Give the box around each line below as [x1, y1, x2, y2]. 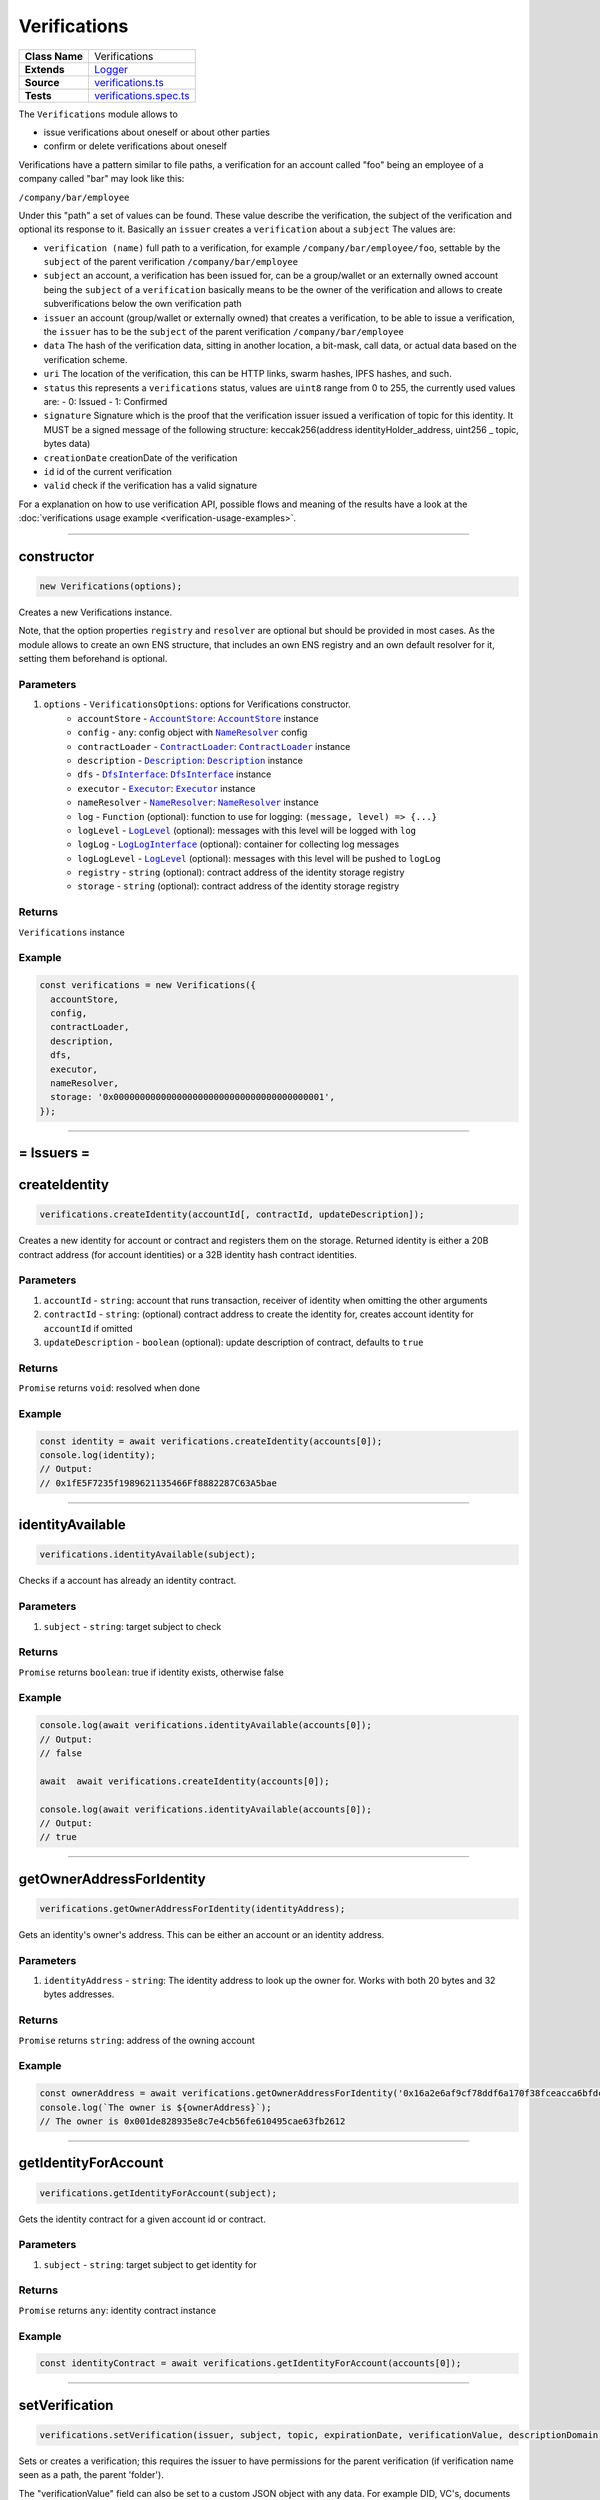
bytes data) [43, 438, 91, 450]
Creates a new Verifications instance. [18, 606, 173, 619]
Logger [94, 62, 129, 76]
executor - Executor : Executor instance [77, 782, 256, 794]
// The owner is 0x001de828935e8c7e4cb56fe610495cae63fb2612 [39, 2115, 346, 2127]
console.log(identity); [39, 1450, 157, 1461]
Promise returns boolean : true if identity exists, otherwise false [18, 1666, 284, 1678]
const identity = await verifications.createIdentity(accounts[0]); [39, 1435, 383, 1447]
